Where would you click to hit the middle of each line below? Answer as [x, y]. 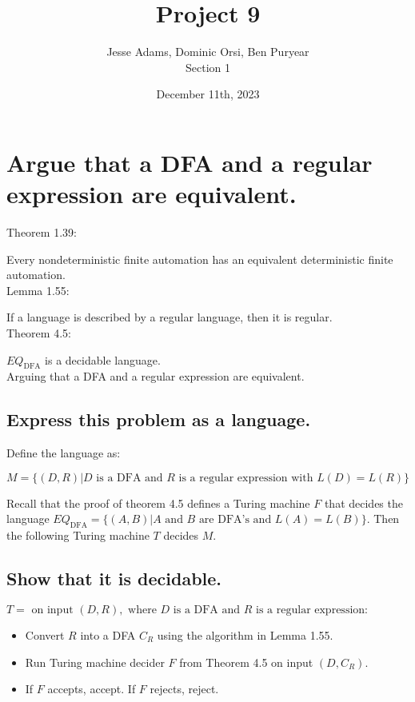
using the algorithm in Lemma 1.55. [245, 634]
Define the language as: [64, 453]
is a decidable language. [103, 359]
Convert [45, 634]
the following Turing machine [78, 535]
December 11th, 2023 [208, 94]
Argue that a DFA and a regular [190, 162]
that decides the [363, 503]
